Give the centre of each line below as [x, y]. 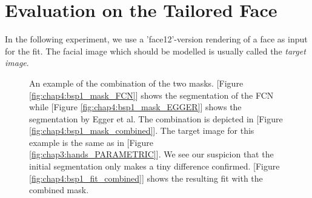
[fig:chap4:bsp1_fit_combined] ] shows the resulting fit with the [146, 178]
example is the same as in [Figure [91, 142]
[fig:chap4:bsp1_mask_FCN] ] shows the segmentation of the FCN [151, 95]
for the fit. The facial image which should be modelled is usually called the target [155, 51]
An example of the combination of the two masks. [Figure [136, 83]
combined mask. [59, 190]
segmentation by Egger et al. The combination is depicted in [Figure [156, 118]
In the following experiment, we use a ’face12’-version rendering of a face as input [156, 39]
